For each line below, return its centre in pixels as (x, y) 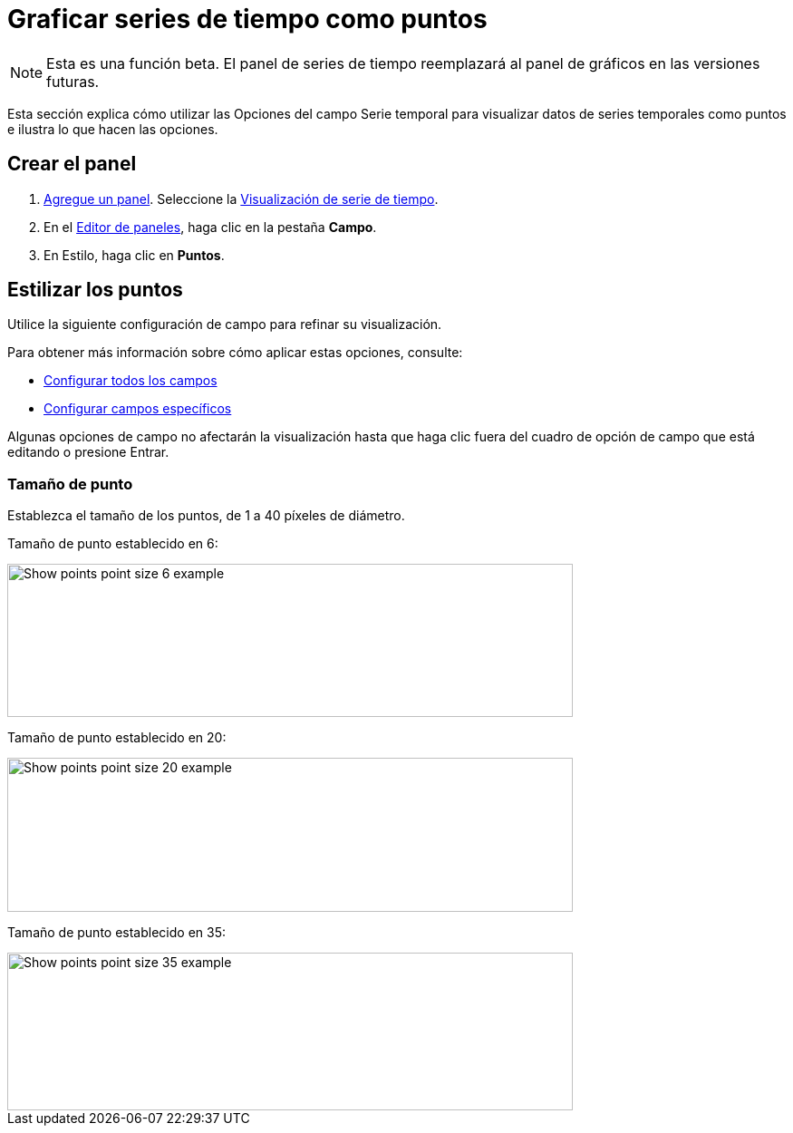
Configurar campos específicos (138, 409)
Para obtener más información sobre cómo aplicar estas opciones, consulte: (235, 353)
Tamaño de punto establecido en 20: (117, 738)
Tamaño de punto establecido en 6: (113, 544)
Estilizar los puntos (95, 290)
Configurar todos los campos (131, 381)
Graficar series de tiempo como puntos (247, 19)
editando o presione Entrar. (88, 452)
